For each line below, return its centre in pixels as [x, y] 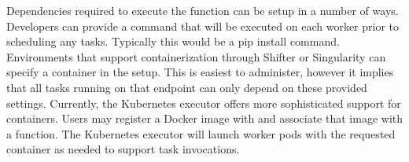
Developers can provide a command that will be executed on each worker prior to [203, 26]
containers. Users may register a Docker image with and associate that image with [204, 118]
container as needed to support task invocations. [123, 149]
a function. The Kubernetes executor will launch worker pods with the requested [201, 133]
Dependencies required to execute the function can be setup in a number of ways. [203, 10]
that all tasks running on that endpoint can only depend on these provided [187, 87]
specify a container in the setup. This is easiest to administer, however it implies [200, 72]
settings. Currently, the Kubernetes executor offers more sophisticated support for [204, 103]
